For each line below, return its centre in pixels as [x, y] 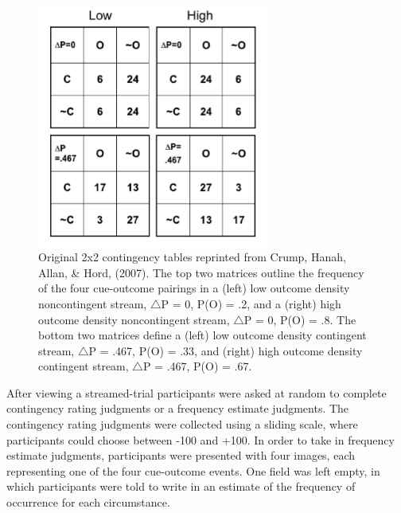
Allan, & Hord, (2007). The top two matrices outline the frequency [201, 272]
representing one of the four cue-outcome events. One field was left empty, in [193, 470]
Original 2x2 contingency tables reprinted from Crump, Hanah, [192, 257]
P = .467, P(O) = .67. [197, 366]
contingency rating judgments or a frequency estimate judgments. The [178, 408]
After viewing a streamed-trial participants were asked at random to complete [197, 392]
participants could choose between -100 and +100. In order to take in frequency [200, 439]
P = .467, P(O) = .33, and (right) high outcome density [226, 350]
